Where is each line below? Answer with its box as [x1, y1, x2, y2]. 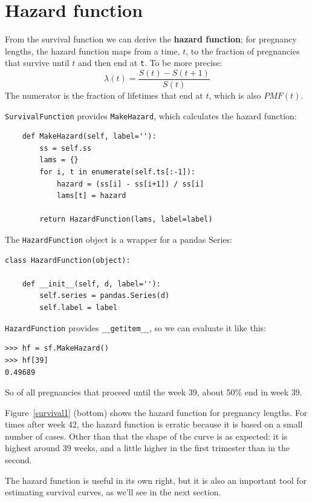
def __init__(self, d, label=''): [22, 279, 161, 288]
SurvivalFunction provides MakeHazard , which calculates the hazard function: [5, 109, 297, 122]
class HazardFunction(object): [5, 256, 131, 265]
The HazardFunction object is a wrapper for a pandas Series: [5, 233, 232, 246]
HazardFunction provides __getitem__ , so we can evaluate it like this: [5, 321, 267, 334]
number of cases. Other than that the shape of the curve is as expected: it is [5, 429, 288, 442]
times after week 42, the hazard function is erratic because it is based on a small [5, 418, 303, 431]
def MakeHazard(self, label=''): [22, 132, 157, 141]
